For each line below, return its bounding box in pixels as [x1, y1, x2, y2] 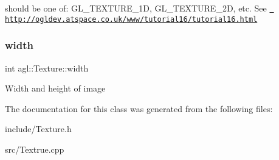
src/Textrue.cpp [5, 142, 64, 155]
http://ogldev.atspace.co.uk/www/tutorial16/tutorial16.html [5, 15, 258, 24]
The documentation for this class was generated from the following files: [5, 102, 273, 115]
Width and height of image [5, 82, 106, 95]
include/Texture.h [5, 122, 72, 135]
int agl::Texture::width [5, 61, 89, 74]
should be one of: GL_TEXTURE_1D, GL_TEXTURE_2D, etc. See [5, 2, 267, 14]
